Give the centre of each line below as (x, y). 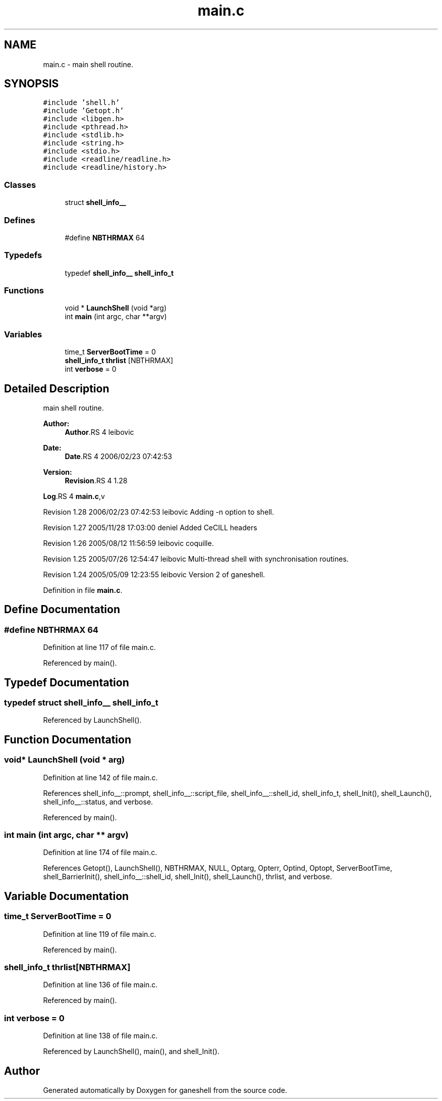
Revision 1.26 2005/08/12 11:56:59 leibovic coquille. (128, 543)
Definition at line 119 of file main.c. (100, 934)
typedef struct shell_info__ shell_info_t (81, 703)
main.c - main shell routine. (88, 64)
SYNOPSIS (32, 84)
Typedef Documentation (67, 682)
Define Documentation (62, 610)
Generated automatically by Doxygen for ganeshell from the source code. (165, 1090)
